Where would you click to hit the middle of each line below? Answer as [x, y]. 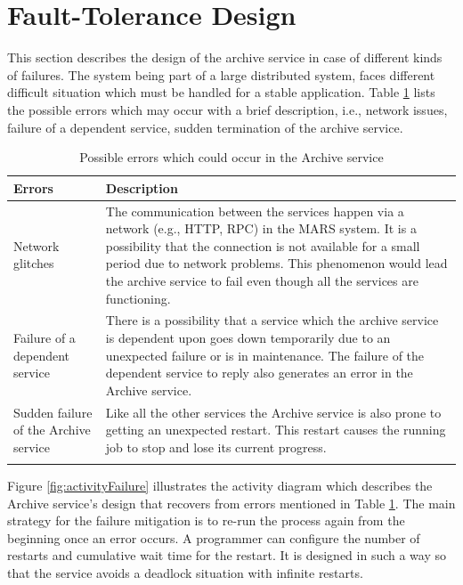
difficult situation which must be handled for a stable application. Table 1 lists [221, 92]
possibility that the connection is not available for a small [263, 245]
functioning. [138, 298]
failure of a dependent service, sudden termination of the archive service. [205, 127]
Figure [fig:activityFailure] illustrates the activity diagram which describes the [220, 486]
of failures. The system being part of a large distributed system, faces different [221, 74]
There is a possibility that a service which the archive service [272, 320]
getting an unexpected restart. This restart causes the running [276, 430]
